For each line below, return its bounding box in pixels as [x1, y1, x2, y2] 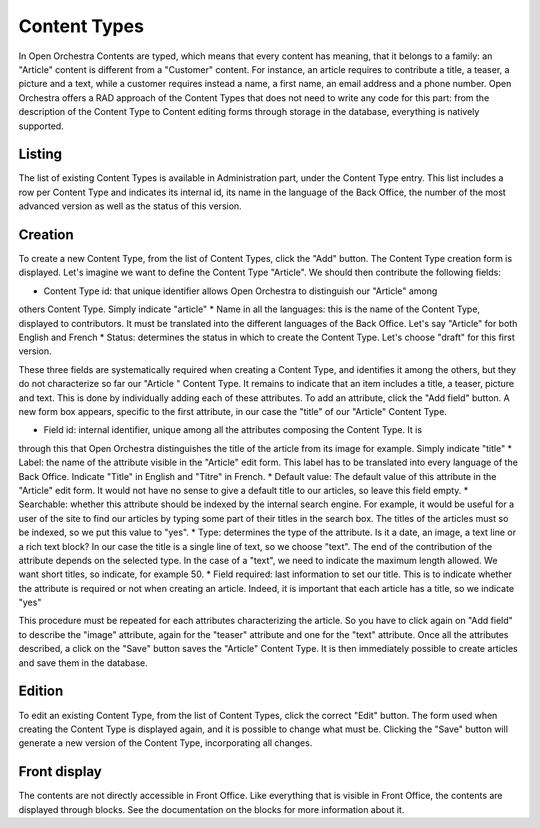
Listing [18, 146, 63, 163]
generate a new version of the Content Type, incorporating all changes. [18, 737, 313, 749]
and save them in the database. [18, 656, 149, 669]
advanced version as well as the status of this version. [18, 200, 242, 212]
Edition [18, 683, 64, 700]
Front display [18, 763, 102, 780]
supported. [18, 120, 64, 132]
